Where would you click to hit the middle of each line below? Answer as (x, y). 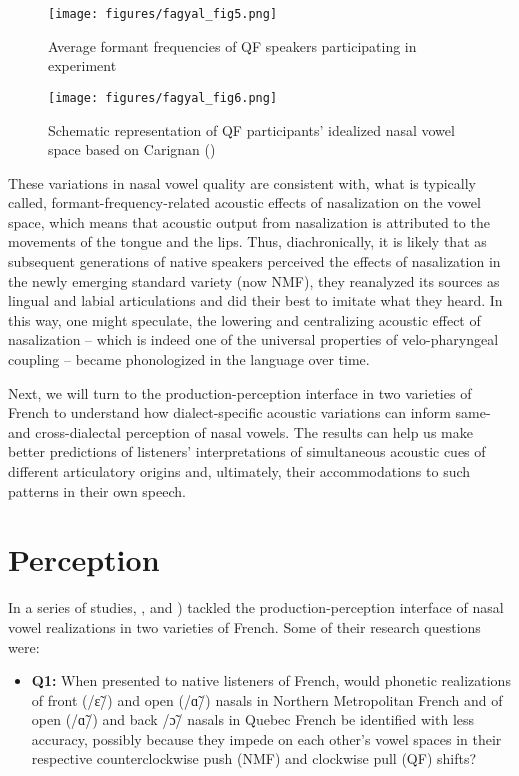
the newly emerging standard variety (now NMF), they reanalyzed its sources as (254, 280)
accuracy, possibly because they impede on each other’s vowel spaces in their (266, 738)
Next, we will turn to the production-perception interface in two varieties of (240, 392)
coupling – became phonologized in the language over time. (189, 359)
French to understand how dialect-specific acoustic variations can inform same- (249, 412)
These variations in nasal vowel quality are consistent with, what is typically (242, 182)
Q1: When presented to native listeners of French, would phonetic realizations (271, 680)
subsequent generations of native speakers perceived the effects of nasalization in (254, 261)
